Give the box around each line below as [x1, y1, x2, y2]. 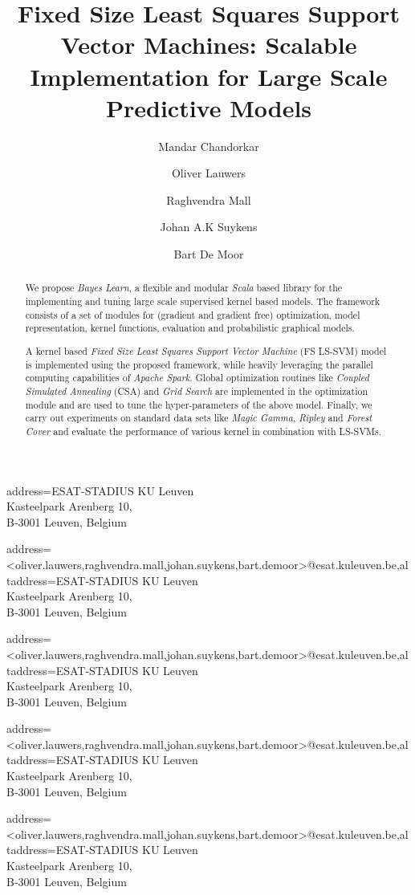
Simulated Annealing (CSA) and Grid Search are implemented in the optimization [25, 384, 368, 397]
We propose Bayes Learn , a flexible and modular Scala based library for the [25, 281, 343, 295]
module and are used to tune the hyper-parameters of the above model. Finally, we [25, 397, 372, 411]
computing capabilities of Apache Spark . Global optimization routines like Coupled [25, 371, 369, 384]
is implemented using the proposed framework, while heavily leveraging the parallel [25, 357, 373, 371]
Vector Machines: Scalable [60, 28, 357, 61]
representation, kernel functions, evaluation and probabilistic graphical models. [25, 321, 355, 335]
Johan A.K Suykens [160, 218, 258, 235]
